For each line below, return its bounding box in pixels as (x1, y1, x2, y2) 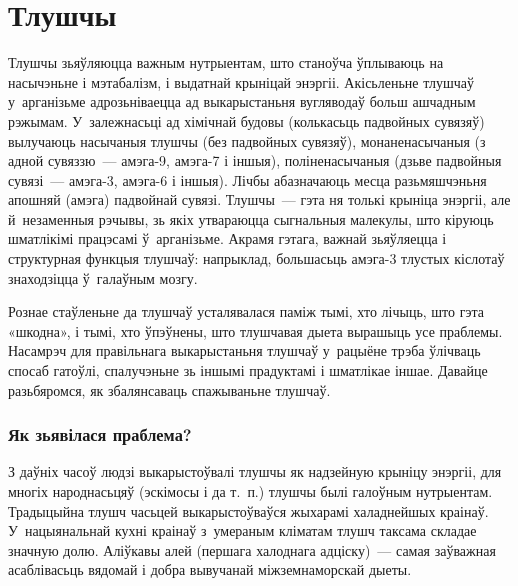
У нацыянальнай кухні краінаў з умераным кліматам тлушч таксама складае (8, 520, 477, 541)
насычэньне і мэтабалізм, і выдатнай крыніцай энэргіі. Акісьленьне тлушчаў (8, 71, 474, 92)
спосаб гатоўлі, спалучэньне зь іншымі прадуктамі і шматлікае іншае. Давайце (8, 360, 488, 381)
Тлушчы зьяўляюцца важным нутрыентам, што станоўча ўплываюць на (8, 52, 444, 73)
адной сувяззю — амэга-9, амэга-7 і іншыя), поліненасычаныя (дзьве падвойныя (8, 150, 502, 171)
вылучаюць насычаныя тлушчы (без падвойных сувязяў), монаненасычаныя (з (8, 130, 486, 151)
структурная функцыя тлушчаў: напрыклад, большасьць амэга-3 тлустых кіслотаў (8, 248, 505, 269)
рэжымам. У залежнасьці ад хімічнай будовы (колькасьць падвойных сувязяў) (8, 110, 485, 131)
